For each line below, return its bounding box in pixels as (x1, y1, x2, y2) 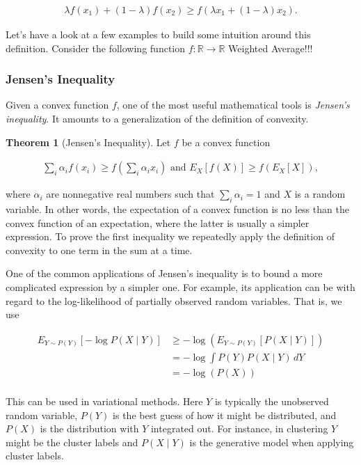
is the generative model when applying (189, 434, 354, 449)
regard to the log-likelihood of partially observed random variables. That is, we (6, 293, 342, 308)
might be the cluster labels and (6, 434, 138, 449)
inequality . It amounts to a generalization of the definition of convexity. (6, 111, 309, 126)
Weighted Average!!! (228, 40, 313, 55)
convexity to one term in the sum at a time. (6, 242, 193, 257)
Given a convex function (6, 97, 109, 112)
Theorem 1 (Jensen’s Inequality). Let (6, 134, 171, 149)
